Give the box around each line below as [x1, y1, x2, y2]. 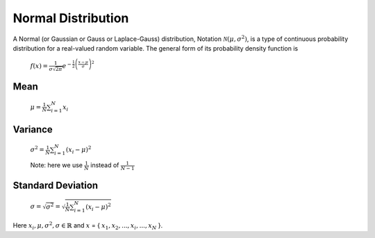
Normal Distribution [12, 10, 129, 26]
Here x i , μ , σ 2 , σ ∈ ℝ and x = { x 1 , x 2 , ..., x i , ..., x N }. [12, 221, 163, 231]
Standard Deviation [12, 180, 99, 192]
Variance [12, 124, 53, 135]
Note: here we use [30, 161, 83, 169]
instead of [90, 161, 119, 169]
